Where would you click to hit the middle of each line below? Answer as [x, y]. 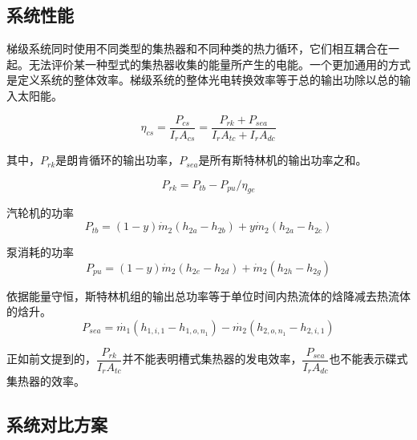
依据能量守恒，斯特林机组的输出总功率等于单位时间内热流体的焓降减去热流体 [208, 295]
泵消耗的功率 [40, 252]
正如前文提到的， [51, 359]
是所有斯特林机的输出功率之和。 [283, 160]
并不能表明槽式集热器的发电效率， [212, 359]
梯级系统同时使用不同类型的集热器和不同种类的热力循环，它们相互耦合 [192, 48]
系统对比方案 [57, 424]
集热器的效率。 [46, 381]
